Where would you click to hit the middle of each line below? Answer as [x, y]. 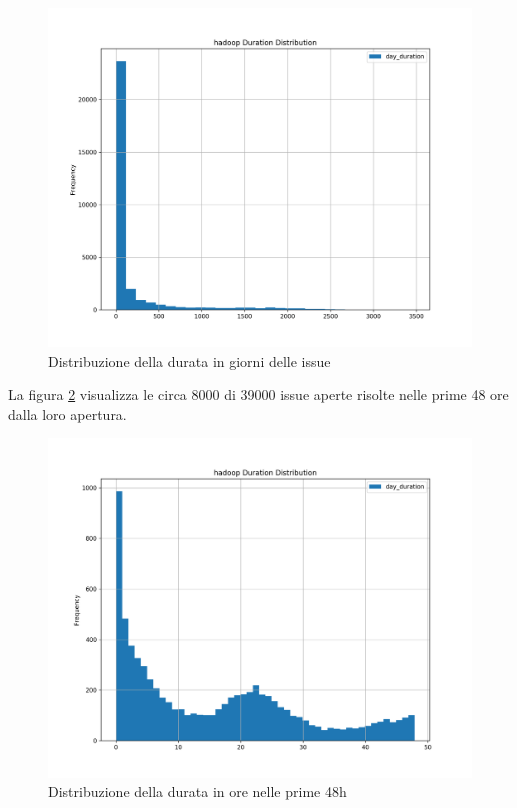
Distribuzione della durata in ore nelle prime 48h [197, 791]
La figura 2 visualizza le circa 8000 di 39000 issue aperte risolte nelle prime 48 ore [258, 394]
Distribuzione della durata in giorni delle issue [189, 360]
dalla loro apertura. [67, 413]
